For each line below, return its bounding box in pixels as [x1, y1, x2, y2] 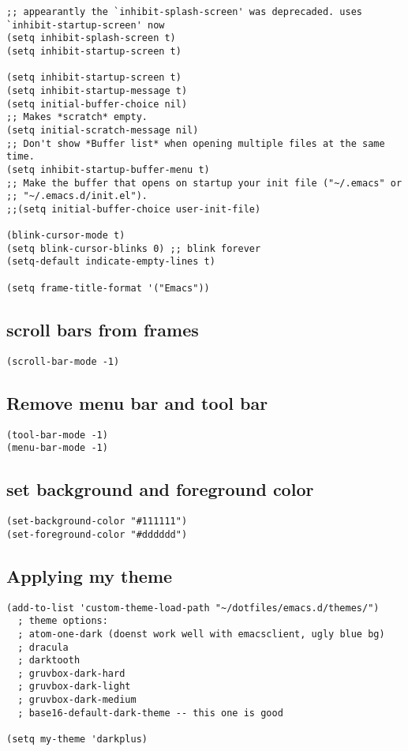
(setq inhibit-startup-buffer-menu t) [6, 163, 210, 175]
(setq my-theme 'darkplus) [6, 734, 148, 745]
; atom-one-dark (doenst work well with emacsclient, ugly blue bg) [17, 628, 385, 640]
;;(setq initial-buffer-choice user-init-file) [6, 203, 261, 215]
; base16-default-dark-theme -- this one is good [17, 707, 283, 719]
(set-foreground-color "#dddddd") [6, 528, 188, 540]
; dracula [17, 641, 69, 653]
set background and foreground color [6, 477, 314, 501]
